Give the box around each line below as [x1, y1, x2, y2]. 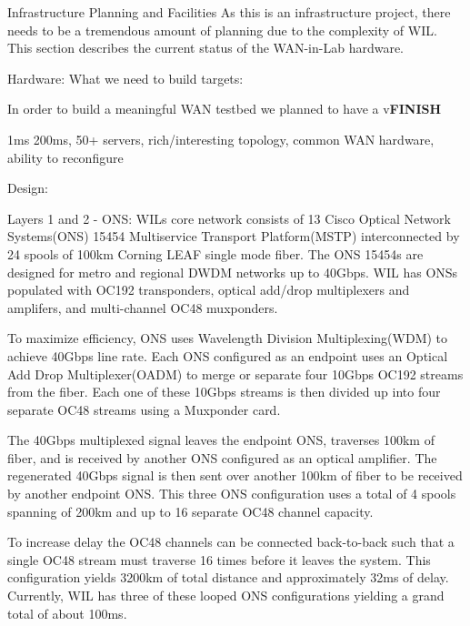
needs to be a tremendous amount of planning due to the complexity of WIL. [7, 20, 437, 39]
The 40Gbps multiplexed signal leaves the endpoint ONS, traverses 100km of [7, 430, 435, 449]
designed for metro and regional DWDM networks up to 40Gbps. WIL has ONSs [7, 262, 458, 281]
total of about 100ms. [7, 603, 127, 622]
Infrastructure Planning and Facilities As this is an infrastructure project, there [7, 3, 451, 21]
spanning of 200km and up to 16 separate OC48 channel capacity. [7, 501, 374, 520]
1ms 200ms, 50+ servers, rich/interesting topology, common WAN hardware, [7, 129, 435, 148]
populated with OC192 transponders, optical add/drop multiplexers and [7, 280, 410, 299]
